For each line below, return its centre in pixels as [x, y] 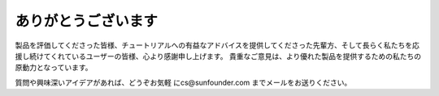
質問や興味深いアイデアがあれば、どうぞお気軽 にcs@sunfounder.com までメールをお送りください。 [183, 82]
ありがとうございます [87, 21]
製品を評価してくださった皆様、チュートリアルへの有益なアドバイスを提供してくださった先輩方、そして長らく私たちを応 [217, 45]
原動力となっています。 [54, 68]
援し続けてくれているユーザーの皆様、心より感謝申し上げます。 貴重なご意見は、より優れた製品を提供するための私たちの [218, 56]
